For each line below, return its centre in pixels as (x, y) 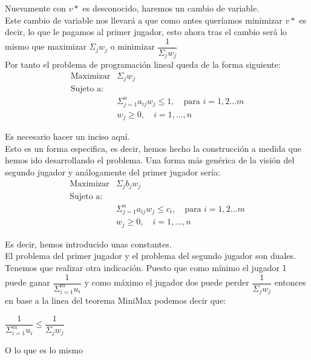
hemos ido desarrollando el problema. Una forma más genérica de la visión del (150, 160)
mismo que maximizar (46, 46)
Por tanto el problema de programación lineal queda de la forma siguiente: (143, 64)
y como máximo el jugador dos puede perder (167, 282)
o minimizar (133, 46)
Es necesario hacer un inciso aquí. (67, 136)
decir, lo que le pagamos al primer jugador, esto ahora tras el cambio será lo (146, 32)
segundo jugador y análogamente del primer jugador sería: (113, 172)
